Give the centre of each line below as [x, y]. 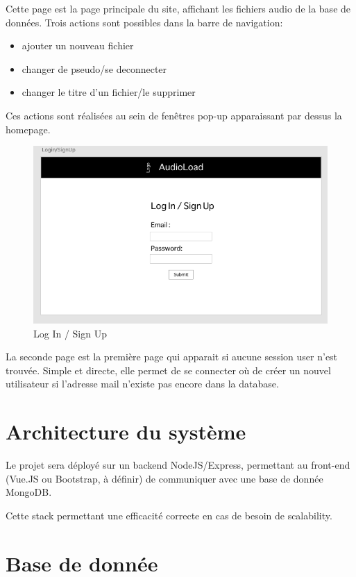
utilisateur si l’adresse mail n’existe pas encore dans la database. [142, 384]
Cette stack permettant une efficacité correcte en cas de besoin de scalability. [169, 515]
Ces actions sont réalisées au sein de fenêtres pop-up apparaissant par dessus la [174, 115]
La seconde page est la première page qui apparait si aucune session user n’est [172, 357]
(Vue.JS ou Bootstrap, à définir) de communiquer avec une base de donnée [164, 478]
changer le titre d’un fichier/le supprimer [109, 92]
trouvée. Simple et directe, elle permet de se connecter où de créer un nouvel [168, 370]
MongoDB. [29, 492]
